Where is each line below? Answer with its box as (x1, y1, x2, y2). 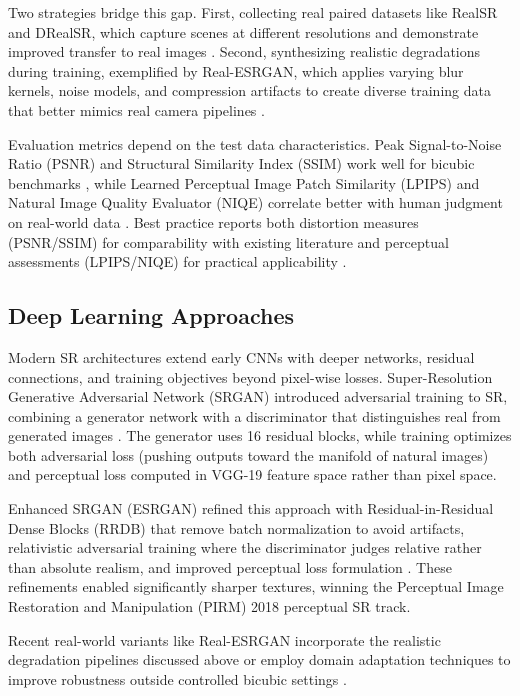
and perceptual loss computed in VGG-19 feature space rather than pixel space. (8, 464, 497, 485)
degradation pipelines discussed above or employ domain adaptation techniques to (8, 649, 511, 670)
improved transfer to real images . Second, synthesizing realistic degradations (8, 41, 481, 62)
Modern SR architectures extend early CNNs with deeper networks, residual (8, 346, 475, 367)
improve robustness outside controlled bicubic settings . (8, 668, 347, 689)
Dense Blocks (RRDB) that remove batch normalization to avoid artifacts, (8, 517, 465, 538)
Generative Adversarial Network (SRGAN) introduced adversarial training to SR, (8, 386, 508, 407)
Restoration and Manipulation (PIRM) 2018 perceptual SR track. (8, 596, 411, 617)
